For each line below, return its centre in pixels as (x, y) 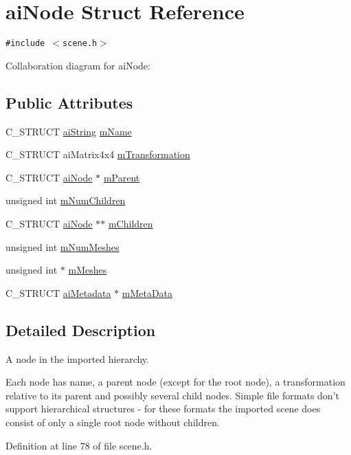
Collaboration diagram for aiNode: (78, 65)
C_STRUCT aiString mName (69, 131)
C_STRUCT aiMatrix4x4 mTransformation (98, 154)
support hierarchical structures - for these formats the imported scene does (163, 409)
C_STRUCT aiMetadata (58, 292)
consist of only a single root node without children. (113, 422)
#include (25, 44)
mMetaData (147, 292)
